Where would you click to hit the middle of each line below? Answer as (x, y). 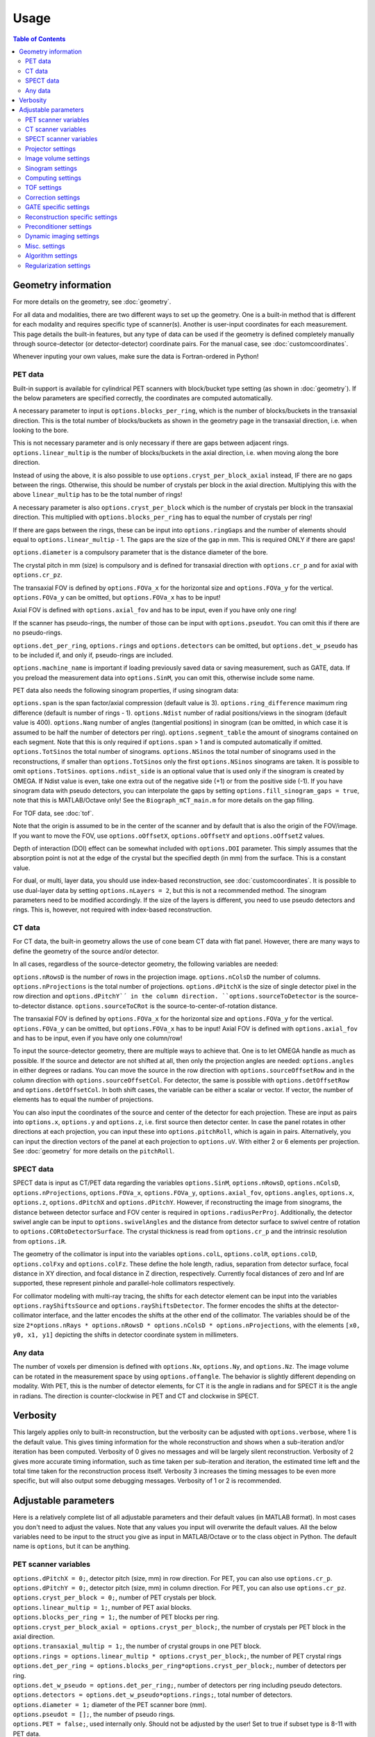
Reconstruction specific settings (72, 217)
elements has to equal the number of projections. (83, 1100)
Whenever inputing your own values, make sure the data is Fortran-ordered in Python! (136, 356)
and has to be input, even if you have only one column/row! (98, 1038)
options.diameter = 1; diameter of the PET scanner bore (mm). (110, 1704)
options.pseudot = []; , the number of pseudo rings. (94, 1714)
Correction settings (53, 197)
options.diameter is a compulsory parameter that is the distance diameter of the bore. (141, 552)
